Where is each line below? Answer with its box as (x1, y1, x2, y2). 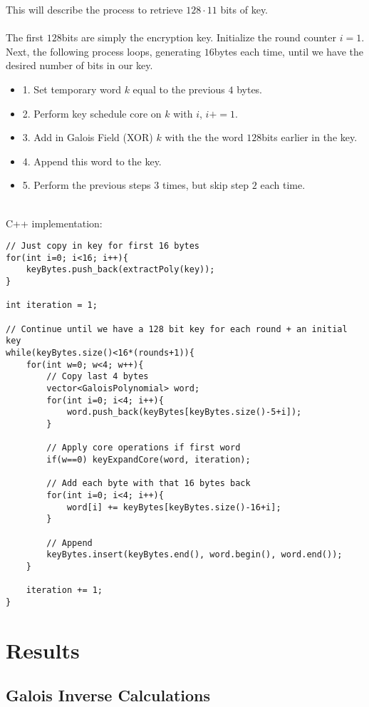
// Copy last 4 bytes (46, 371, 149, 382)
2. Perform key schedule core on (22, 105, 162, 120)
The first (6, 30, 44, 45)
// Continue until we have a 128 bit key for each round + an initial (6, 324, 348, 334)
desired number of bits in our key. (6, 58, 153, 73)
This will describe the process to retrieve (6, 2, 183, 16)
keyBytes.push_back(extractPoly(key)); (26, 264, 215, 275)
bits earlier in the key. (261, 130, 358, 145)
